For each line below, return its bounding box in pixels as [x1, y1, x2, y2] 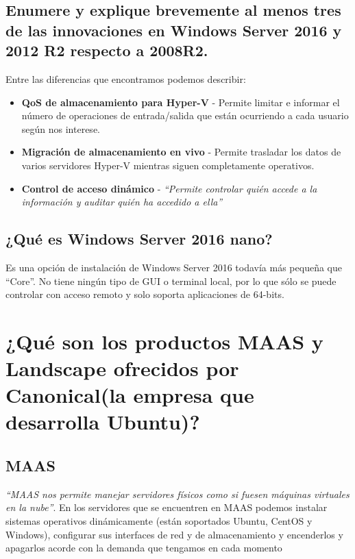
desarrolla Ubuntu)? [5, 408, 200, 436]
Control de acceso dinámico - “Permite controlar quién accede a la [21, 181, 317, 195]
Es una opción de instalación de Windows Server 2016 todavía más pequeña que [5, 260, 342, 274]
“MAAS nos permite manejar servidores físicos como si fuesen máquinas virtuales [5, 486, 350, 501]
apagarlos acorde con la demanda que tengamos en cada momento [5, 541, 282, 555]
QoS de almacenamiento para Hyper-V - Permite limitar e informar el [21, 95, 340, 109]
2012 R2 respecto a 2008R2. [5, 40, 208, 61]
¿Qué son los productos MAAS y [5, 327, 323, 355]
